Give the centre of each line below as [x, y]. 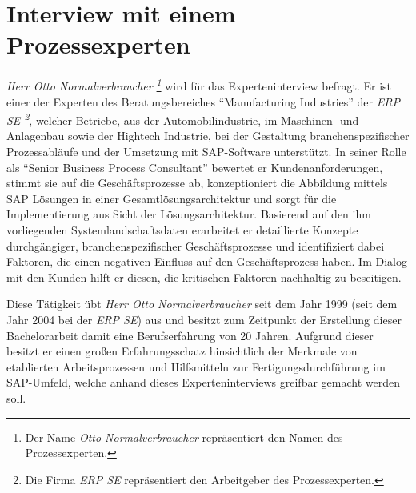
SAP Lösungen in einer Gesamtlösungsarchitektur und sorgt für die [172, 198]
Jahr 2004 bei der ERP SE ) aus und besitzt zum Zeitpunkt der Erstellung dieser [204, 319]
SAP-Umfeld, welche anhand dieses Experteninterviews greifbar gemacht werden [203, 382]
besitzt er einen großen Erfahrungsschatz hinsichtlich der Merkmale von [182, 351]
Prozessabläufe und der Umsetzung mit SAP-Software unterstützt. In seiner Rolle [206, 151]
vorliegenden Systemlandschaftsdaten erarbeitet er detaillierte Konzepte [182, 229]
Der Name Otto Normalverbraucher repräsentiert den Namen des [184, 437]
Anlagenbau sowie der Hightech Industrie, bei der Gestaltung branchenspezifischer [208, 136]
